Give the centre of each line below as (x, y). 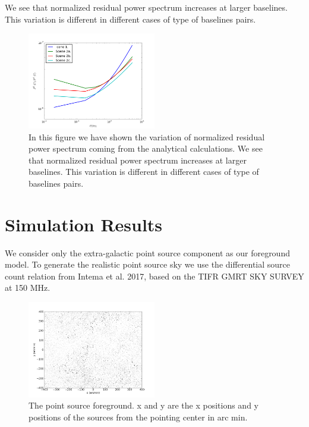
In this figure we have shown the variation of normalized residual (147, 136)
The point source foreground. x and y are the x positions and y (144, 405)
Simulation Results (84, 224)
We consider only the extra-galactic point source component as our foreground (147, 252)
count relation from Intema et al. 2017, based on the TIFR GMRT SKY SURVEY (154, 276)
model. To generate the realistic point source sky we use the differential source (148, 264)
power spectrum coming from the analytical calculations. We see (146, 148)
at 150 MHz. (28, 288)
